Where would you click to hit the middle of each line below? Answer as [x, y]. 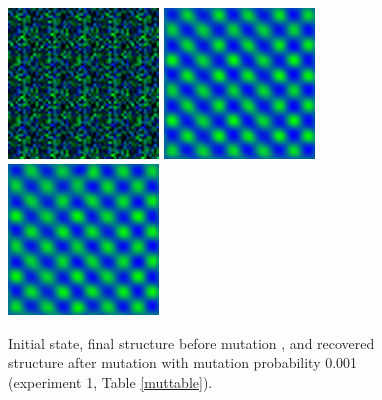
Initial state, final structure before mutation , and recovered [191, 342]
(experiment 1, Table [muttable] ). [110, 381]
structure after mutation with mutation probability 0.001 [183, 362]
